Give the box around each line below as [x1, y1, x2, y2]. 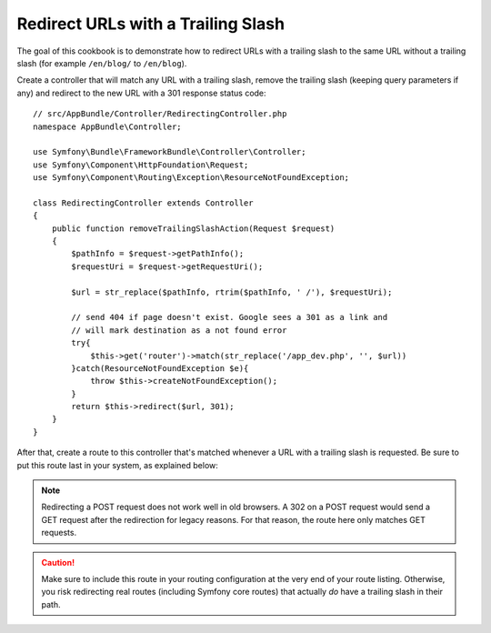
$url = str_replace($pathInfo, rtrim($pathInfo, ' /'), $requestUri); [71, 286, 393, 297]
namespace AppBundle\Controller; [33, 121, 182, 132]
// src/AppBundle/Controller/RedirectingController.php [33, 109, 287, 119]
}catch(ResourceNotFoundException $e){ [71, 363, 249, 373]
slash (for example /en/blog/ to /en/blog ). [16, 57, 187, 68]
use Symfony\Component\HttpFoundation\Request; [33, 159, 249, 170]
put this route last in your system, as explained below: [16, 459, 218, 470]
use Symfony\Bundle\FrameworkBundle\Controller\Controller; [33, 146, 306, 157]
